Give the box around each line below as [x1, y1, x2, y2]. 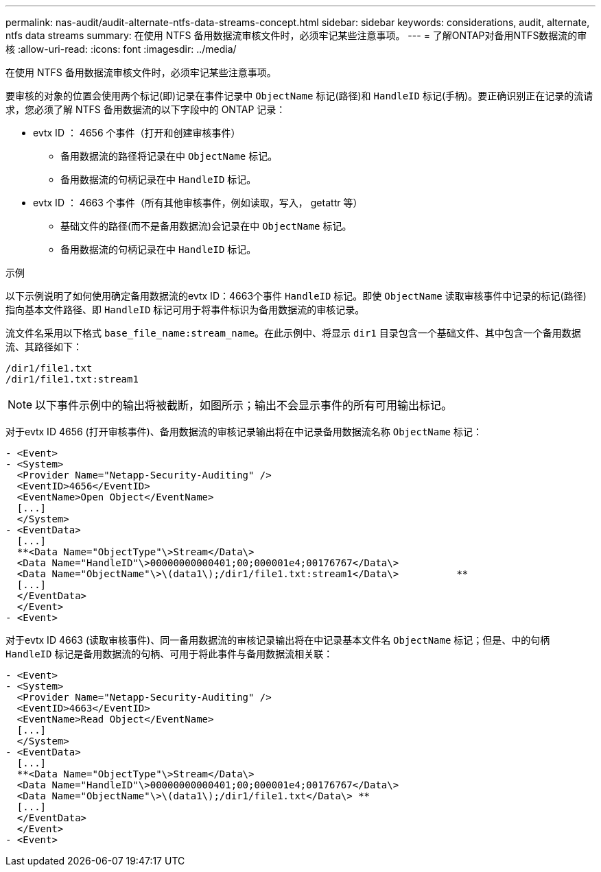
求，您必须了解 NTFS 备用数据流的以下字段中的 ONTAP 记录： [5, 104, 286, 115]
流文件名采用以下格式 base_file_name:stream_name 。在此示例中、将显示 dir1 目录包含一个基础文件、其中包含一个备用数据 [5, 327, 581, 339]
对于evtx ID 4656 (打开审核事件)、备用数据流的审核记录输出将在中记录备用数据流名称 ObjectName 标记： [5, 426, 482, 437]
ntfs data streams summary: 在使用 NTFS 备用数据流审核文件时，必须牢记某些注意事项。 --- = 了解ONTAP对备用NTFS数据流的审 [5, 29, 587, 41]
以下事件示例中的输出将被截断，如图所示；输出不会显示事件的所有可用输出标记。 [35, 398, 453, 412]
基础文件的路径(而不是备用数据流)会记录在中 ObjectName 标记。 [60, 220, 352, 232]
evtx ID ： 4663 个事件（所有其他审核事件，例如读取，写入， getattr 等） [33, 197, 363, 208]
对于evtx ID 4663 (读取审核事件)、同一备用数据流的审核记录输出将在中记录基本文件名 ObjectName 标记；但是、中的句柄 [5, 634, 550, 646]
